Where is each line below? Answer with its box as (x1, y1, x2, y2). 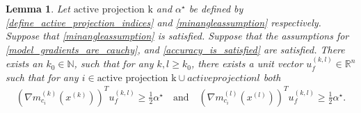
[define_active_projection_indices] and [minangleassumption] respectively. (6, 15, 321, 29)
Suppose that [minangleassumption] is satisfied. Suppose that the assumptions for (6, 28, 349, 43)
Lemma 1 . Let (6, 1, 70, 15)
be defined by (188, 1, 243, 15)
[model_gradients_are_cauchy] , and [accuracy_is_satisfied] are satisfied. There (6, 42, 345, 56)
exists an (6, 56, 43, 71)
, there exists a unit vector (191, 56, 303, 71)
